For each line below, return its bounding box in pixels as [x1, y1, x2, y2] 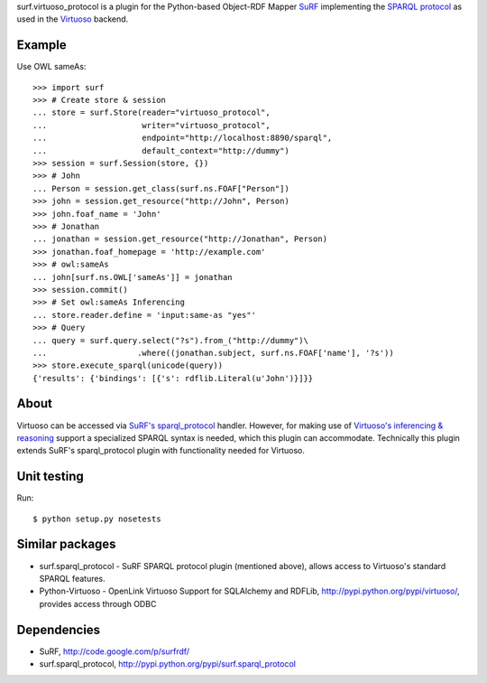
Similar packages [16, 537, 116, 552]
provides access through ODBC [39, 598, 157, 609]
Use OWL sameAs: [16, 61, 87, 72]
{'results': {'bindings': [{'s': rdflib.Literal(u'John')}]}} [32, 373, 314, 383]
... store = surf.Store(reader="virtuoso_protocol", [32, 108, 271, 117]
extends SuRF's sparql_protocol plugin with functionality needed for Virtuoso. [16, 445, 306, 456]
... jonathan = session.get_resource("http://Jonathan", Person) [32, 234, 328, 244]
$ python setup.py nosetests [32, 513, 161, 524]
